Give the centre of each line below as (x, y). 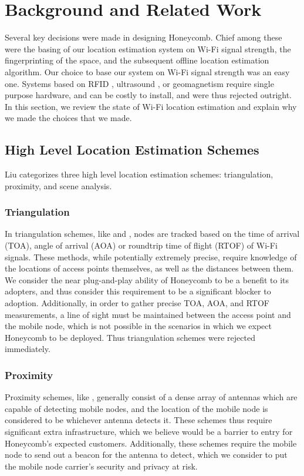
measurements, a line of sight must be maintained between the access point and (148, 314)
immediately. (28, 349)
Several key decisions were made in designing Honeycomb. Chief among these (143, 37)
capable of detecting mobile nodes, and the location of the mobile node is (136, 408)
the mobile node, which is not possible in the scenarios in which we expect (138, 326)
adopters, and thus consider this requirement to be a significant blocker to (138, 291)
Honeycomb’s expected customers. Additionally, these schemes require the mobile (151, 443)
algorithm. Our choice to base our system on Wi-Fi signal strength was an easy (147, 71)
